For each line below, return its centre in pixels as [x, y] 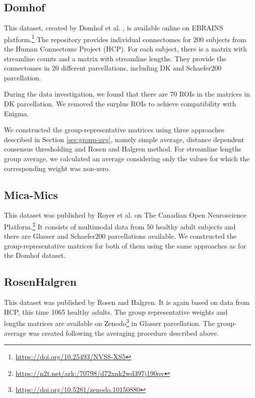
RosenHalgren [40, 282]
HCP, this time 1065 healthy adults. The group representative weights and [116, 311]
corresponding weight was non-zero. [57, 168]
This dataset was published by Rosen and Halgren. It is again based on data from [127, 302]
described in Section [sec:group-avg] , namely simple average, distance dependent [124, 139]
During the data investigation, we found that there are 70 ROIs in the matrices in [127, 94]
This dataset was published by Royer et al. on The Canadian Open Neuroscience [125, 215]
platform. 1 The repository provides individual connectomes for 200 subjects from [125, 38]
